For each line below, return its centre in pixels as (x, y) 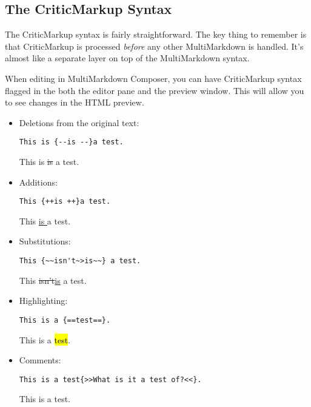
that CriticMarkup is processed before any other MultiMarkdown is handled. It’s (154, 46)
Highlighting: (43, 301)
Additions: (38, 182)
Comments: (40, 360)
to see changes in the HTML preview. (75, 102)
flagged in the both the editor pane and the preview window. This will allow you (155, 90)
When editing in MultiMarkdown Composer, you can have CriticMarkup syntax (153, 78)
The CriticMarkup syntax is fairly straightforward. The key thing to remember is (156, 34)
